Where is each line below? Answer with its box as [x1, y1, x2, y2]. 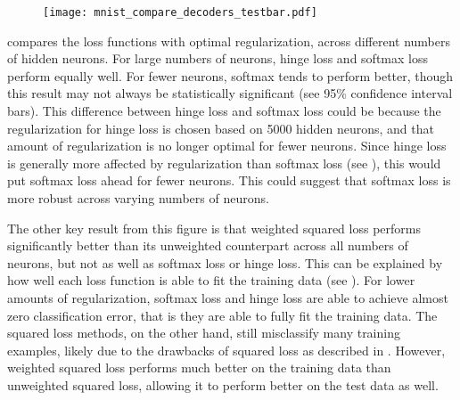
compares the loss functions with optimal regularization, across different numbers [7, 31, 450, 50]
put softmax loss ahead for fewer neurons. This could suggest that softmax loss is [7, 171, 451, 190]
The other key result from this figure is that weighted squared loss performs [7, 218, 421, 237]
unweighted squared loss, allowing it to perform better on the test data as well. [7, 375, 439, 394]
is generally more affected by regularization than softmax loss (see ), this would [7, 153, 441, 172]
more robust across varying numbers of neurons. [7, 189, 269, 207]
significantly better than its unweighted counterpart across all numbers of [7, 236, 408, 255]
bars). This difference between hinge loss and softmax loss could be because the [7, 102, 441, 120]
